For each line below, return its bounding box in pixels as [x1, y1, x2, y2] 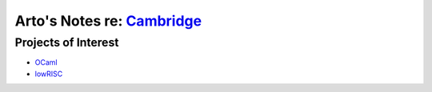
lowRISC [34, 69, 63, 78]
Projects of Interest [14, 35, 119, 50]
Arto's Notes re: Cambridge [14, 12, 202, 30]
